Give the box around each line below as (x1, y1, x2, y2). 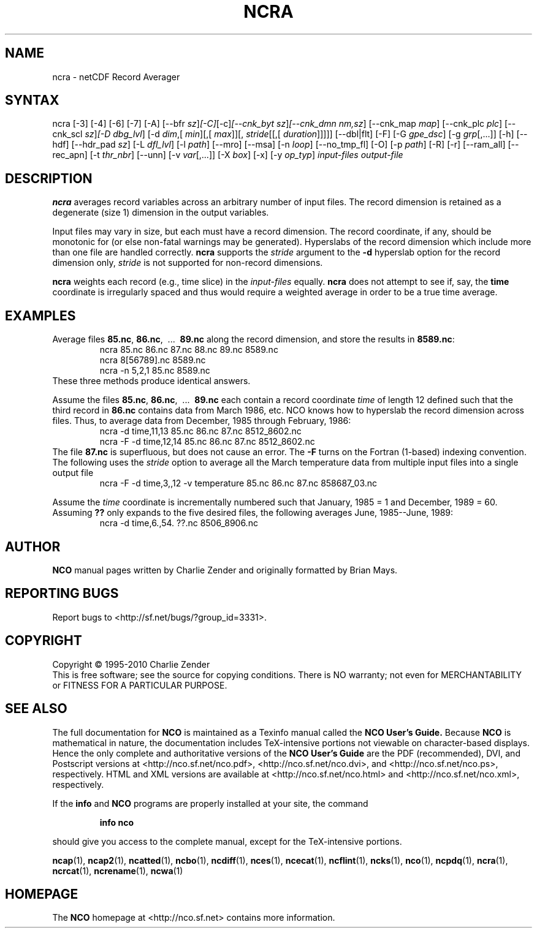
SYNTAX (5, 93, 59, 108)
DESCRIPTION (5, 170, 93, 186)
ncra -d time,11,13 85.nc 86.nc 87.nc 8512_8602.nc (99, 426, 302, 437)
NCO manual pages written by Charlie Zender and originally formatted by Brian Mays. (52, 564, 398, 575)
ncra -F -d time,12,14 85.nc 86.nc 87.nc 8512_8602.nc (99, 436, 315, 447)
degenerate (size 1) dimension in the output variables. (52, 207, 269, 218)
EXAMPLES (5, 308, 76, 323)
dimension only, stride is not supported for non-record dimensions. (52, 257, 323, 268)
